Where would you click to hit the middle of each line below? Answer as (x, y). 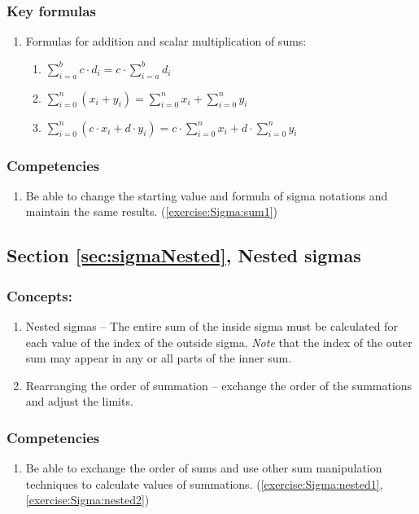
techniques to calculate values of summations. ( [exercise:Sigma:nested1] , (204, 483)
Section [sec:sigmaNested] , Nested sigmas (184, 255)
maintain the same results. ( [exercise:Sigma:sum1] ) (152, 211)
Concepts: (39, 295)
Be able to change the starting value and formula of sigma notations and (207, 195)
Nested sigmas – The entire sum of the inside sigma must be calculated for (212, 326)
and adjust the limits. (79, 401)
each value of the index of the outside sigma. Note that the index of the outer (219, 342)
